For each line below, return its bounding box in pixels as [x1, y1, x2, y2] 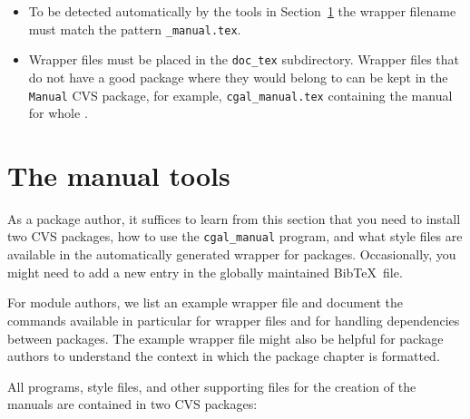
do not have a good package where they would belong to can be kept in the [28, 67, 448, 86]
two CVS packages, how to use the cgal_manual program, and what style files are [7, 227, 463, 246]
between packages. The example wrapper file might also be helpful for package [7, 328, 444, 347]
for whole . [28, 103, 88, 122]
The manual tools [7, 156, 230, 193]
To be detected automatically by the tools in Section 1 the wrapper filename [28, 2, 456, 20]
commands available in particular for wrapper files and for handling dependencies [7, 310, 460, 329]
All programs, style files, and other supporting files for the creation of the [7, 376, 416, 395]
